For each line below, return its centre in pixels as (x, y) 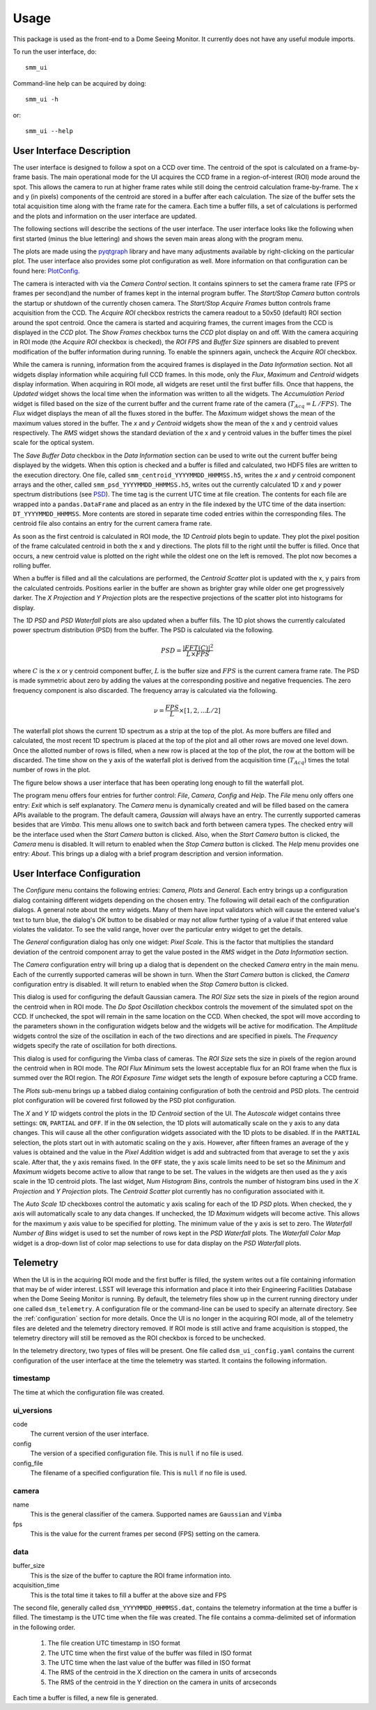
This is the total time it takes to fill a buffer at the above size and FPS (128, 1595)
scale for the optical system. (54, 443)
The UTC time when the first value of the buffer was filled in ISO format (150, 1653)
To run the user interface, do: (55, 52)
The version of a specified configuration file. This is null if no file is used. (137, 1453)
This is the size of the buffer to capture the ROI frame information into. (131, 1575)
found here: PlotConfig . (46, 271)
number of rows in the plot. (52, 770)
